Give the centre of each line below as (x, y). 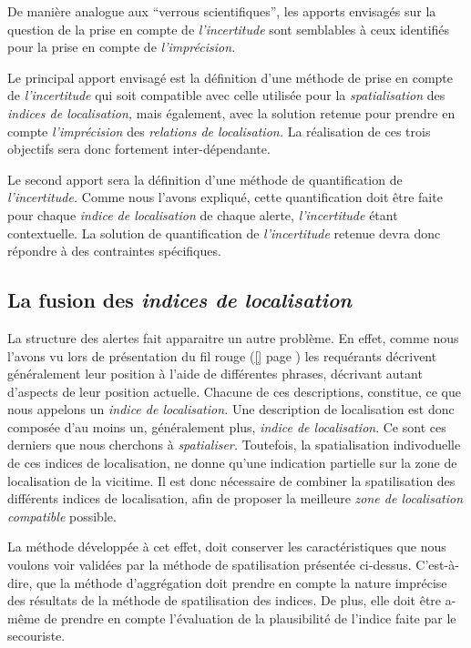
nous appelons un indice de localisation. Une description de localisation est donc (231, 409)
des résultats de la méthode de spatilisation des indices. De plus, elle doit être (225, 600)
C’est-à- (437, 565)
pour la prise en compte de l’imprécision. (122, 47)
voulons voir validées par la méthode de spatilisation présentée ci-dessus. (210, 565)
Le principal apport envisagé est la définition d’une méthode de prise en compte (230, 77)
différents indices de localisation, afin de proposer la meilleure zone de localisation (235, 498)
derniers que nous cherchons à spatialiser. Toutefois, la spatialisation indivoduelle (234, 445)
